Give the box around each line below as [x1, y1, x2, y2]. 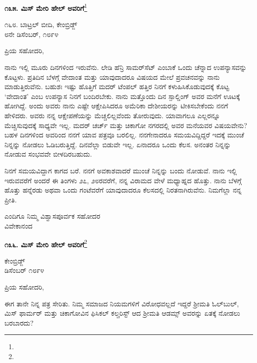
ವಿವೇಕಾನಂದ [4, 220, 33, 231]
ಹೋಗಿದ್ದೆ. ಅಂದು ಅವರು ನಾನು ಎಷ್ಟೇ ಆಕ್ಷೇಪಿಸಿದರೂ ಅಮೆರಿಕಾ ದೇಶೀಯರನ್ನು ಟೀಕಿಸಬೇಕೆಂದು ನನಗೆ [4, 100, 228, 111]
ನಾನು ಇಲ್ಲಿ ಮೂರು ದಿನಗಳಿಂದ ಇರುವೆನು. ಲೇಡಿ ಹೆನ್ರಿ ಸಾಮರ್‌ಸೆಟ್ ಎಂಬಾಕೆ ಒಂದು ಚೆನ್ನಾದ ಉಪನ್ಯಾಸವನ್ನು [4, 62, 247, 72]
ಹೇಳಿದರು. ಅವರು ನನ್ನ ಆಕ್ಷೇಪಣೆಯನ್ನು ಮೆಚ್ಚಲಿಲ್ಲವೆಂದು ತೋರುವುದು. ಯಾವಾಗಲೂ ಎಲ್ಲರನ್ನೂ [4, 110, 220, 120]
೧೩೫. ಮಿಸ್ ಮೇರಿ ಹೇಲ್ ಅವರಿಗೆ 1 [4, 1, 87, 13]
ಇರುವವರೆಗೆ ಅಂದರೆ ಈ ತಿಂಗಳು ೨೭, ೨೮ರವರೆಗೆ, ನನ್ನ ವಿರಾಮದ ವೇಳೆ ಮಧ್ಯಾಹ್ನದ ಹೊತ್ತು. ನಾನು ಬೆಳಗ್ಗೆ [4, 175, 242, 185]
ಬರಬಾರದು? [4, 317, 34, 328]
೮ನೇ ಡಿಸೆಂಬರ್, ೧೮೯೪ [4, 29, 59, 39]
